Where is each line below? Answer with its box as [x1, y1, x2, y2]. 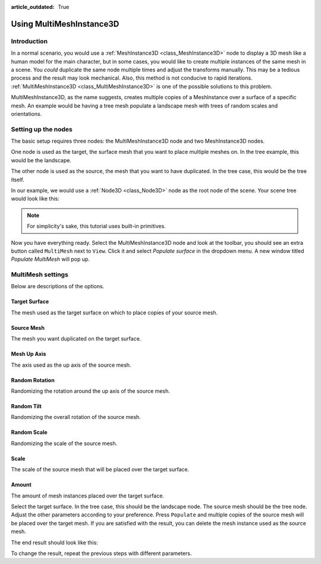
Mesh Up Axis [11, 351, 46, 358]
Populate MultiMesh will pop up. [11, 256, 90, 263]
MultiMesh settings [11, 270, 68, 279]
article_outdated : [11, 4, 55, 10]
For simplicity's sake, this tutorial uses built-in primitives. [27, 223, 166, 230]
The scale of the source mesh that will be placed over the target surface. [11, 466, 190, 473]
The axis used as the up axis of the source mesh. [11, 361, 131, 368]
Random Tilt [11, 403, 42, 410]
